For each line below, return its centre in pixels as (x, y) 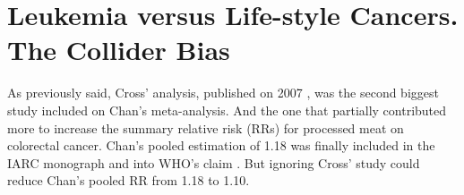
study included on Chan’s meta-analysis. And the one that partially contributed (227, 110)
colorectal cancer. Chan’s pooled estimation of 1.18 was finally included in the (221, 145)
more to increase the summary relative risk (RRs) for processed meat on (206, 127)
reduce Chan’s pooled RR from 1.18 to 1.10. (129, 180)
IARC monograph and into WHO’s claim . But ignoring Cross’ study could (214, 162)
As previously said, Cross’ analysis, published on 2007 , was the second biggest (223, 93)
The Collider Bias (119, 50)
